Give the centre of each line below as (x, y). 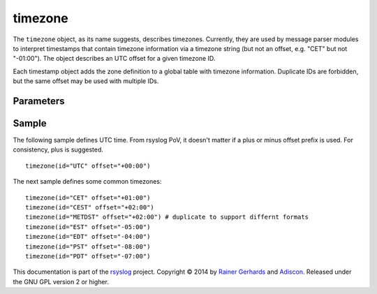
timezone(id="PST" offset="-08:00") (88, 247)
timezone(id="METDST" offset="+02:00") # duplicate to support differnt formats (167, 217)
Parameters (39, 101)
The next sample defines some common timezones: (87, 182)
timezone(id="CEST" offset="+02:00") (90, 207)
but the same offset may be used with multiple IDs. (86, 81)
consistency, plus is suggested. (58, 149)
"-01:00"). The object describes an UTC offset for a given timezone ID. (114, 59)
